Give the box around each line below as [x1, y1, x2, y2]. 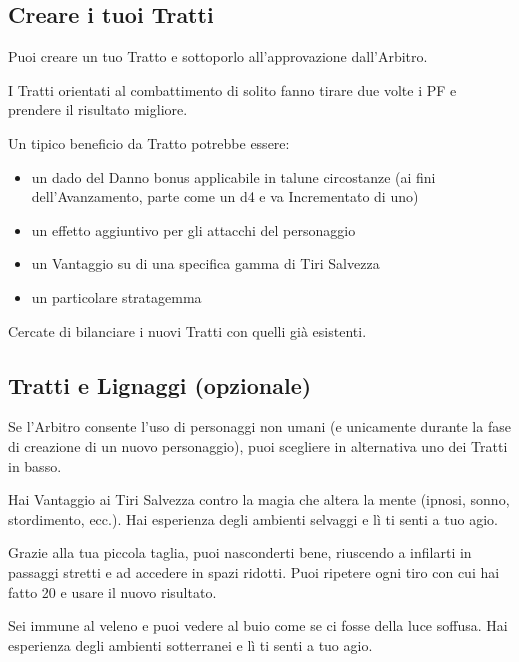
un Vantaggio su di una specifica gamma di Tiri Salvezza [31, 253, 380, 274]
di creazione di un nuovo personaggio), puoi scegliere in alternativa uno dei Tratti [8, 435, 508, 456]
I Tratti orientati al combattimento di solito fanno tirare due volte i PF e [8, 79, 457, 100]
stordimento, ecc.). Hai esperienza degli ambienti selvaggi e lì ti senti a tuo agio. [8, 508, 498, 529]
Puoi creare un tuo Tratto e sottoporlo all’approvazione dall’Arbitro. [8, 46, 428, 67]
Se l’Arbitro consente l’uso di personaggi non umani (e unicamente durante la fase [8, 416, 511, 437]
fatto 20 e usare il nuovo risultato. [8, 581, 217, 602]
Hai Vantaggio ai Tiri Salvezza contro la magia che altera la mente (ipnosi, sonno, [8, 489, 510, 510]
